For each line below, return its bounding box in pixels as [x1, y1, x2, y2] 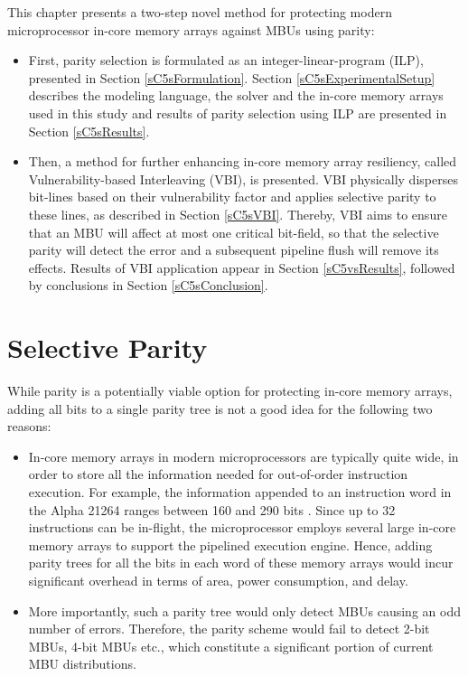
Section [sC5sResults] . [28, 121, 150, 140]
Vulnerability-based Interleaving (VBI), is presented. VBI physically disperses [28, 169, 458, 188]
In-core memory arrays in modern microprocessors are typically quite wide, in [28, 446, 459, 465]
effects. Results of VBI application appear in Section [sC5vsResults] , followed [28, 258, 455, 277]
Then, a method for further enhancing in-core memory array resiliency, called [28, 152, 457, 171]
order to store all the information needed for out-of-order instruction [28, 465, 408, 484]
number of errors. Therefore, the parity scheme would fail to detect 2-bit [28, 619, 430, 638]
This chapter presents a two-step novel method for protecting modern [7, 3, 392, 21]
